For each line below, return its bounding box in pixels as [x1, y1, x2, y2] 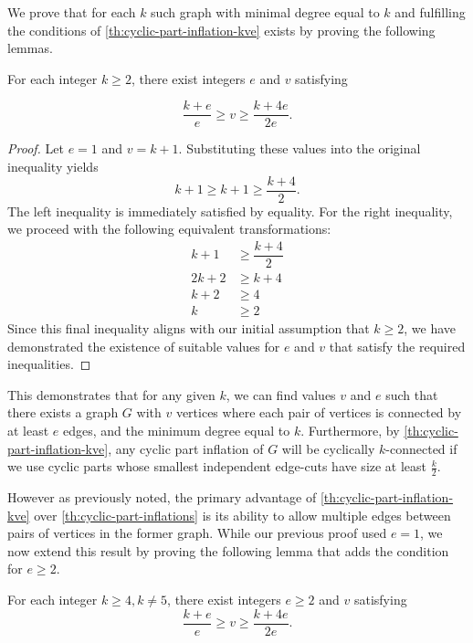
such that [385, 385, 438, 404]
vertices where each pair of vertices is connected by [175, 403, 462, 422]
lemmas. [7, 38, 53, 58]
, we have [404, 319, 457, 338]
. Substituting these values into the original [178, 139, 421, 158]
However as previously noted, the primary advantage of [7, 488, 317, 507]
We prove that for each [7, 3, 136, 21]
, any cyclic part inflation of [108, 438, 264, 458]
